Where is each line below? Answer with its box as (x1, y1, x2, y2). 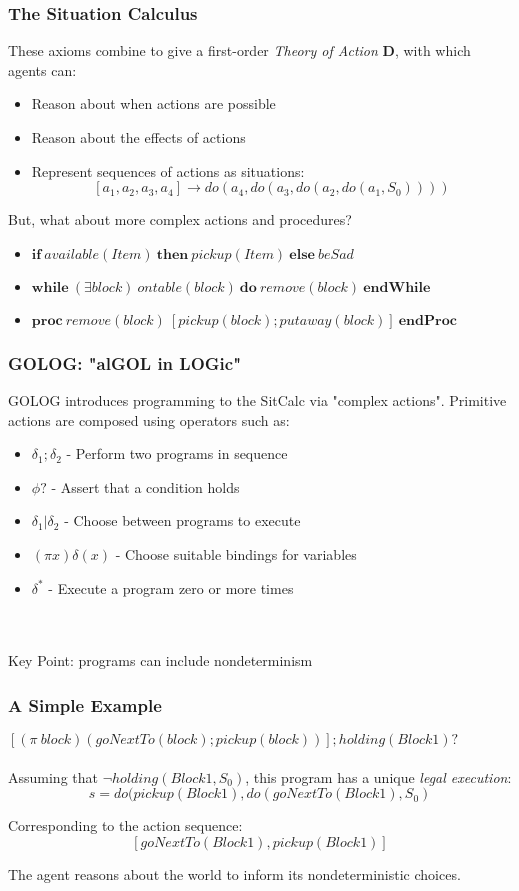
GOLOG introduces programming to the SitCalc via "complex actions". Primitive (8, 390, 507, 410)
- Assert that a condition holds (51, 476, 240, 497)
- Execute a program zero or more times (48, 577, 294, 598)
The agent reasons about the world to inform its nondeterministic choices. (8, 863, 461, 884)
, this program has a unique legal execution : (245, 766, 512, 787)
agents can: (8, 59, 77, 80)
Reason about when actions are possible (31, 93, 276, 114)
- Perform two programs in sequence (66, 443, 288, 464)
